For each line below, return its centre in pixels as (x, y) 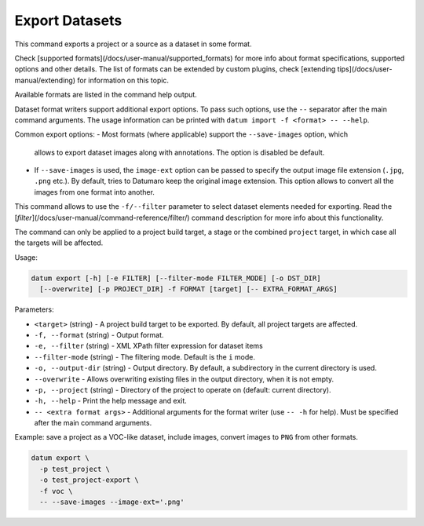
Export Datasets (68, 20)
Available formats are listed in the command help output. (106, 95)
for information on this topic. (123, 80)
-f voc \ (56, 491)
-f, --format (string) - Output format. (99, 334)
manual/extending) (45, 80)
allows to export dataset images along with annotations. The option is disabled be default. (179, 152)
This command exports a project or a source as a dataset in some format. (133, 44)
